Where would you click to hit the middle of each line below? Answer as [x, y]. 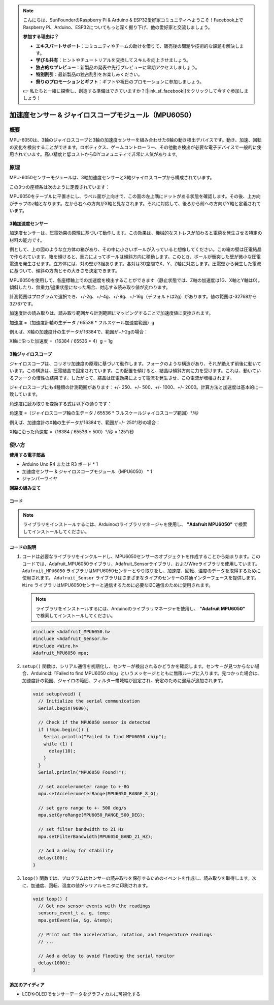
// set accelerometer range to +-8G [84, 786]
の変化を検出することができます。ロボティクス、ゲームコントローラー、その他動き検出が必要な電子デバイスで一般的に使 [135, 147]
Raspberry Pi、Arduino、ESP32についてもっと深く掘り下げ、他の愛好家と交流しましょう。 [118, 27]
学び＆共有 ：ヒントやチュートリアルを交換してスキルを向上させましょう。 [113, 60]
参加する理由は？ [41, 37]
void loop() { [50, 899]
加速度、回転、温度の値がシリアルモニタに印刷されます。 [91, 885]
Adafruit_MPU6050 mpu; [61, 653]
